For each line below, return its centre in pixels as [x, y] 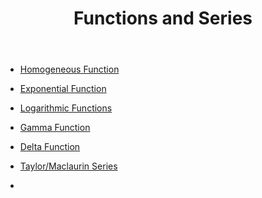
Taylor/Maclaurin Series [68, 166]
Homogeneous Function [69, 69]
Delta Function [50, 147]
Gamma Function [55, 128]
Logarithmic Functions [66, 108]
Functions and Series [163, 18]
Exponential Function [63, 89]
